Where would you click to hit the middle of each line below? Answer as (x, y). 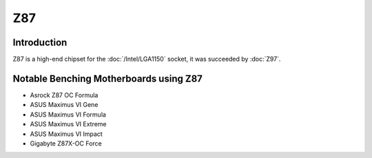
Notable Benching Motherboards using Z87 (108, 78)
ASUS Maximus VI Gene (64, 105)
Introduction (40, 42)
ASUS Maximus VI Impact (66, 134)
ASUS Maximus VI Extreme (68, 124)
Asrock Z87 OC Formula (64, 95)
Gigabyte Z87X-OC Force (66, 143)
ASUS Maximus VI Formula (68, 115)
